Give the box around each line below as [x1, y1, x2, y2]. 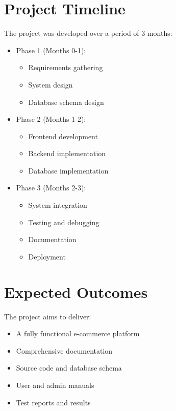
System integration [28, 200, 87, 210]
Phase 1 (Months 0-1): [16, 45, 86, 55]
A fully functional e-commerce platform [16, 328, 140, 339]
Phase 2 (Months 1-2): [16, 114, 86, 124]
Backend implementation [28, 148, 106, 159]
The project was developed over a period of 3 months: [4, 28, 172, 38]
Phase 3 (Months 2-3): [16, 182, 86, 193]
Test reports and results [16, 397, 91, 407]
